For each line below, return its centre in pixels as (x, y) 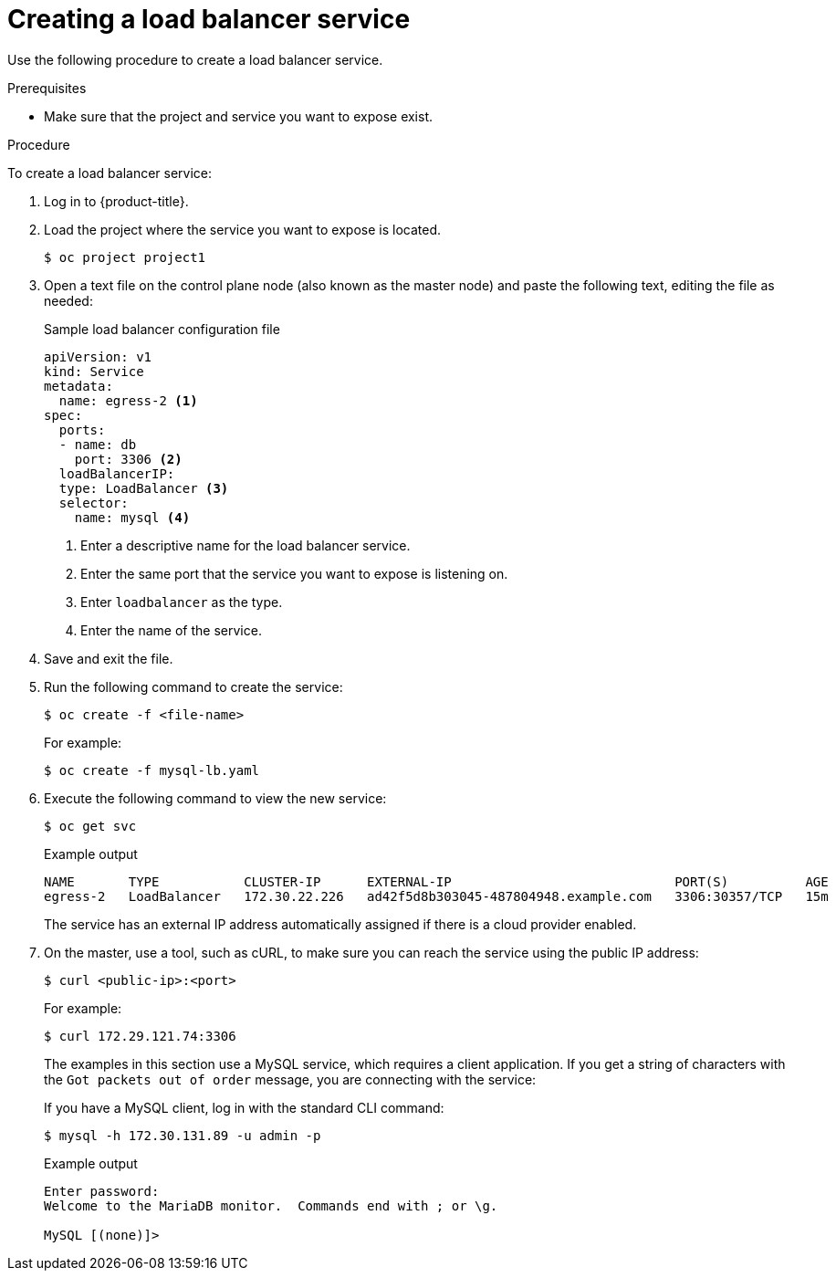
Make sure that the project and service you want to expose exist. (239, 116)
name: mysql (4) (132, 517)
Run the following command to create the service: (193, 686)
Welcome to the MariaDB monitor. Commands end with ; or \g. (271, 1205)
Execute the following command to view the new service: (215, 798)
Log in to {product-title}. (116, 201)
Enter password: (102, 1191)
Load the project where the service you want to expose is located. (242, 229)
